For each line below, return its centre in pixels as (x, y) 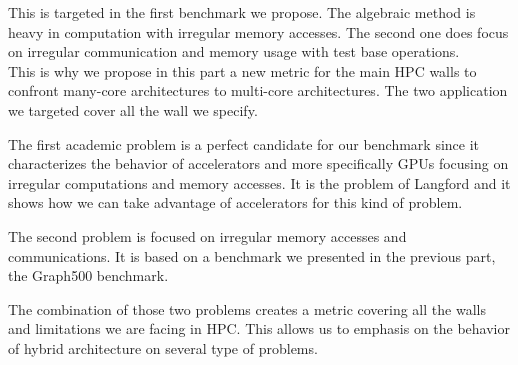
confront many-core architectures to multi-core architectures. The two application (258, 90)
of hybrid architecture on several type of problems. (163, 347)
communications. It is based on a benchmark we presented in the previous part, (252, 255)
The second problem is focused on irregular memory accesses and (207, 235)
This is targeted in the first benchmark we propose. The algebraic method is (242, 12)
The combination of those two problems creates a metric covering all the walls (247, 308)
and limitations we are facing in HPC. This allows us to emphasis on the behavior (259, 328)
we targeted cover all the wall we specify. (133, 109)
